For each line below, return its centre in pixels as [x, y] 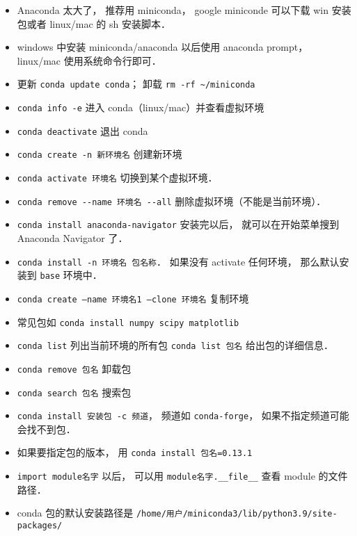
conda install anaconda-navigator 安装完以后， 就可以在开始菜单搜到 [178, 224]
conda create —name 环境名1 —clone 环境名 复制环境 [133, 298]
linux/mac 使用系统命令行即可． [89, 60]
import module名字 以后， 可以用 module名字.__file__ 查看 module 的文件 [182, 476]
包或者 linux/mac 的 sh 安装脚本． [94, 23]
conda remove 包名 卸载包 [74, 368]
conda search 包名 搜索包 [74, 392]
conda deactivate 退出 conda [82, 130]
